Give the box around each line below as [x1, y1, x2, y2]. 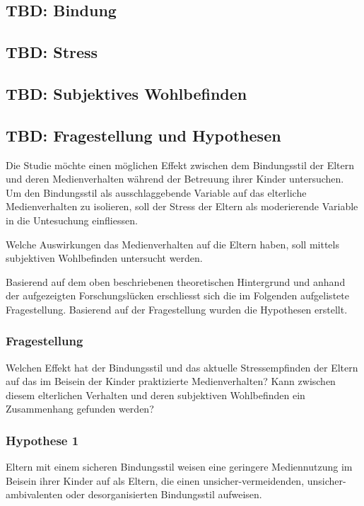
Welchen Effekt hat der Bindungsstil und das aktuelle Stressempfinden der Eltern [6, 360, 358, 374]
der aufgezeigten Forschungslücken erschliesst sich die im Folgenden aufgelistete [6, 288, 349, 303]
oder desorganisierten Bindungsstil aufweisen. [66, 487, 262, 502]
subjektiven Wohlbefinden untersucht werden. [6, 251, 203, 265]
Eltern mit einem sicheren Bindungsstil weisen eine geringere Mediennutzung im [6, 459, 353, 474]
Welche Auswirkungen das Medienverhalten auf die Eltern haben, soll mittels [6, 236, 339, 251]
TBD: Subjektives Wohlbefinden [6, 82, 247, 104]
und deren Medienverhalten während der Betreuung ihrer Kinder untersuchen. [6, 171, 344, 186]
